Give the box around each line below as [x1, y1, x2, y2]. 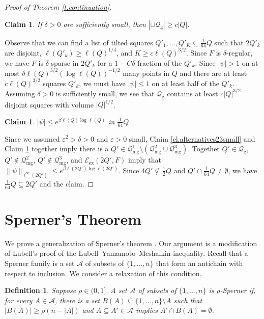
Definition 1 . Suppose [5, 285, 76, 296]
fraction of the [137, 57, 182, 68]
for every [5, 295, 33, 305]
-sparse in [48, 57, 79, 68]
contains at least [167, 88, 218, 98]
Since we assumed [5, 133, 60, 144]
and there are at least [180, 67, 247, 78]
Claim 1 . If [5, 18, 42, 29]
